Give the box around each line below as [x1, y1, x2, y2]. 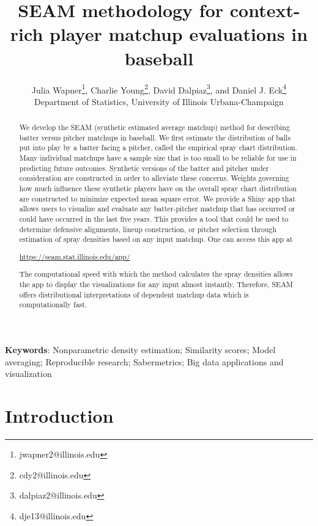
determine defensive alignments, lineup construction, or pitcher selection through [19, 224, 277, 234]
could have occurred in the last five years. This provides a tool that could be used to [19, 214, 289, 224]
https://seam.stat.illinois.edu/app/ [19, 251, 130, 261]
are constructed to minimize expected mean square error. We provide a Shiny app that [19, 193, 296, 203]
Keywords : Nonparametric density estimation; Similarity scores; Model [5, 343, 276, 356]
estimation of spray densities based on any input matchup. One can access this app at [19, 234, 293, 244]
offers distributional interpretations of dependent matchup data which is [19, 289, 249, 299]
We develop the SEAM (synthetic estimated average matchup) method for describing [19, 122, 290, 133]
